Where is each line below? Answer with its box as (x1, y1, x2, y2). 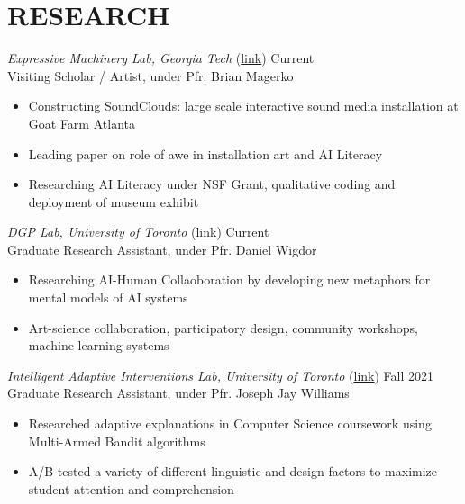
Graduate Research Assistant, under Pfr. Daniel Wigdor (7, 239, 317, 258)
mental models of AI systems (28, 288, 188, 307)
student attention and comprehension (28, 479, 234, 498)
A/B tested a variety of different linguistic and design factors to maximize (28, 462, 438, 481)
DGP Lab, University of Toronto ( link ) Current (7, 222, 269, 241)
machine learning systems (28, 336, 169, 355)
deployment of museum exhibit (28, 192, 199, 211)
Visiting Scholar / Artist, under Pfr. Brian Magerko (7, 66, 294, 85)
